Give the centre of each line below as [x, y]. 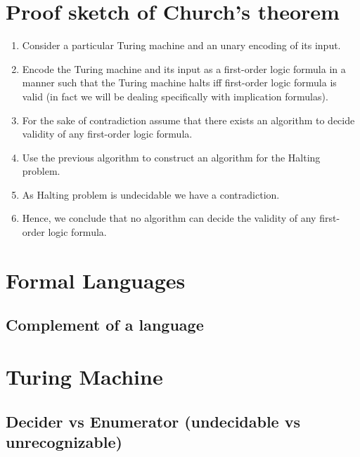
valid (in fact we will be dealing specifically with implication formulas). [175, 96]
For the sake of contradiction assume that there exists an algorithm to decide [188, 120]
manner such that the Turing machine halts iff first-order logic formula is [179, 82]
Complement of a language [105, 325]
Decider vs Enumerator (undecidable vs [153, 421]
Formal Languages [96, 280]
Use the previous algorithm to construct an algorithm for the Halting [171, 157]
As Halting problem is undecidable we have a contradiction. [151, 194]
